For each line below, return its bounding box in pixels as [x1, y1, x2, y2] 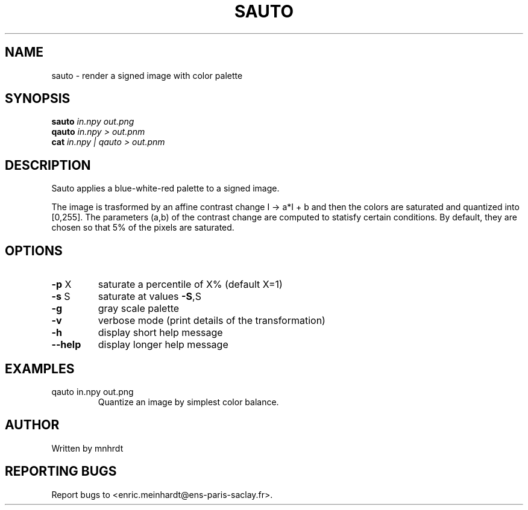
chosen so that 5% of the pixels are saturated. [51, 222, 234, 233]
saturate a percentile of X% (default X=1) [98, 278, 283, 291]
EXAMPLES [5, 361, 75, 376]
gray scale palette [98, 302, 180, 315]
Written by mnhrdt [51, 443, 124, 453]
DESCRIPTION [5, 157, 91, 173]
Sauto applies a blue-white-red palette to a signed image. [51, 183, 280, 194]
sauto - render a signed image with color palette [51, 70, 243, 81]
